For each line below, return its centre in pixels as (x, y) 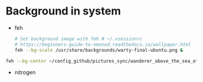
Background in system (63, 11)
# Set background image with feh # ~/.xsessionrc (78, 39)
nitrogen (25, 72)
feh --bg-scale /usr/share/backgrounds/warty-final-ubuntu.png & (98, 50)
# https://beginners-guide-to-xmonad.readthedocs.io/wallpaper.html (103, 44)
